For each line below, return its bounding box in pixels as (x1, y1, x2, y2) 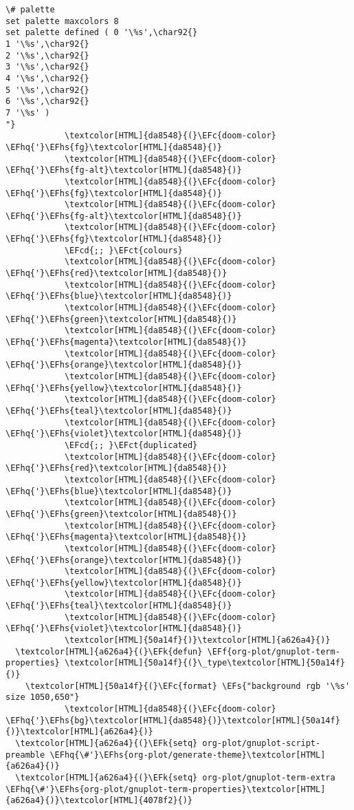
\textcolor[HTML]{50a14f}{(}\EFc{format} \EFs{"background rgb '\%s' (25, 681, 351, 691)
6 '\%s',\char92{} (5, 96, 89, 107)
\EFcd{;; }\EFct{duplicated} (64, 440, 198, 450)
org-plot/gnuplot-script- (202, 738, 321, 748)
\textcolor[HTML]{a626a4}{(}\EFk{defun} (15, 646, 203, 657)
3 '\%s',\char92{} (5, 62, 89, 72)
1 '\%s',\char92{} (5, 39, 89, 49)
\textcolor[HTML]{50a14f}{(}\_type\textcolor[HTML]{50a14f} (64, 658, 345, 668)
